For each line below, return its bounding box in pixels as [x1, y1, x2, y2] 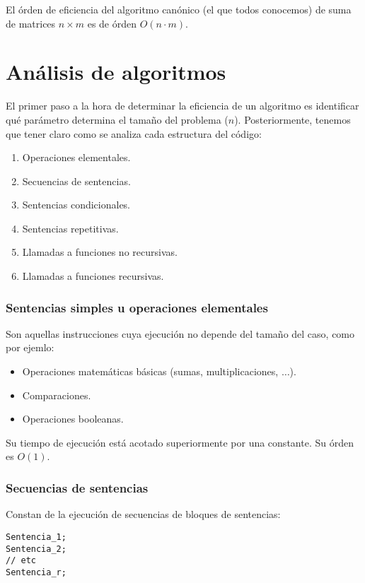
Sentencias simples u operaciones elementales [6, 298, 268, 316]
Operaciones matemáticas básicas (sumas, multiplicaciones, [22, 364, 279, 379]
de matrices [6, 16, 56, 30]
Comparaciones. [22, 387, 91, 402]
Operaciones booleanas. [22, 411, 124, 426]
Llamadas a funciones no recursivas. [22, 245, 178, 259]
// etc [6, 555, 36, 566]
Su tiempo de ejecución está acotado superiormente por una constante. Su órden [6, 435, 354, 449]
